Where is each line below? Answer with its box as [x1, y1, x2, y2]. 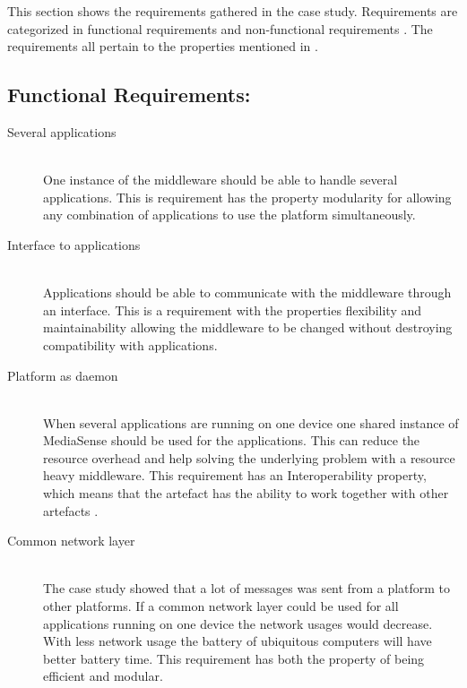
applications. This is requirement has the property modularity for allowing [43, 187, 452, 206]
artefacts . [43, 501, 99, 520]
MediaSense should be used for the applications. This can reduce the [43, 431, 420, 450]
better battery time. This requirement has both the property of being [43, 649, 425, 667]
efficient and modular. [43, 666, 163, 685]
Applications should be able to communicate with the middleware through [43, 283, 452, 302]
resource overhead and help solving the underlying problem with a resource [43, 448, 455, 467]
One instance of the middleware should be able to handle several [43, 170, 398, 189]
